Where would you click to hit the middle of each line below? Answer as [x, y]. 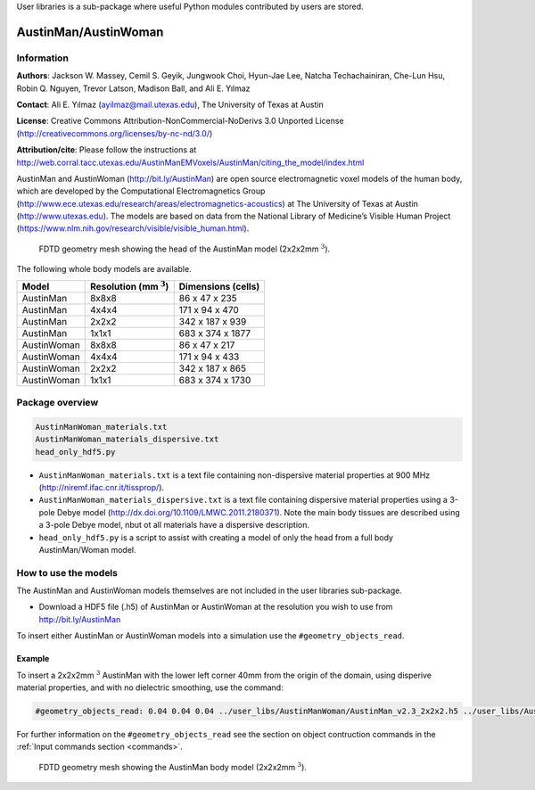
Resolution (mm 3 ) [129, 286]
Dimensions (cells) [219, 286]
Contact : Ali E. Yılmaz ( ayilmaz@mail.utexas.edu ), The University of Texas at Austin [170, 104]
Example [33, 659]
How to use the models [67, 572]
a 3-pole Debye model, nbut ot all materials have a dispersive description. [174, 525]
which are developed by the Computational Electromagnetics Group [141, 191]
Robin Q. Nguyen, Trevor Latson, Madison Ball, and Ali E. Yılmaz [133, 88]
